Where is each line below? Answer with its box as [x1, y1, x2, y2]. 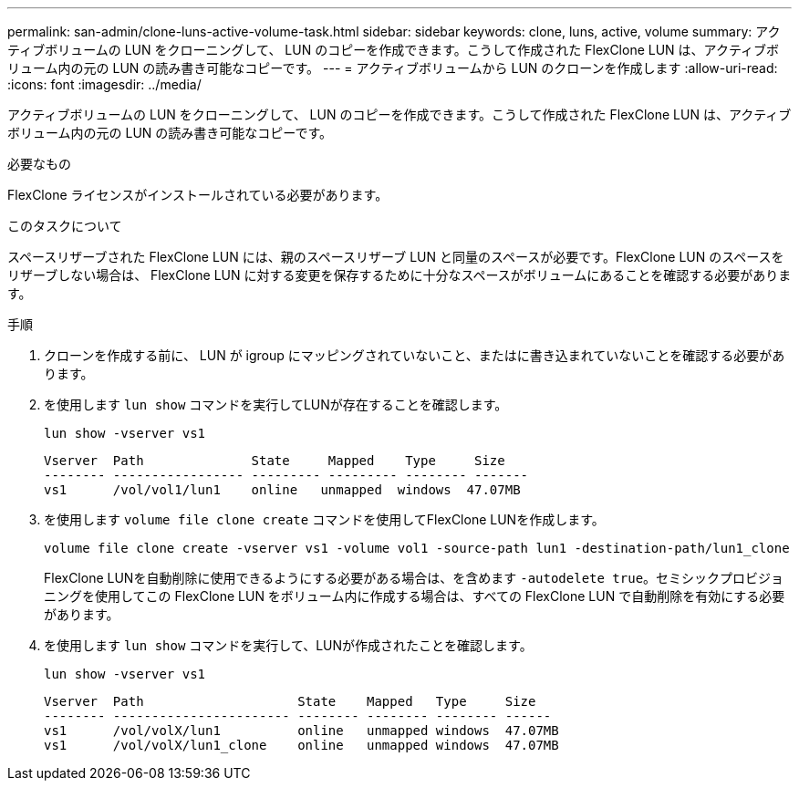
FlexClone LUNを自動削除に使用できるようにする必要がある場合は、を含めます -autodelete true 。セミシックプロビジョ [44, 570, 784, 586]
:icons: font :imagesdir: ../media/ [7, 77, 202, 92]
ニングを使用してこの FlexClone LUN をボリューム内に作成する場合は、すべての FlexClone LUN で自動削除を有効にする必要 [44, 588, 785, 604]
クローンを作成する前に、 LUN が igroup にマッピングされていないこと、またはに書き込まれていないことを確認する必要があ [44, 347, 785, 363]
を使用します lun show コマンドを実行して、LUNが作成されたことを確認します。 [44, 638, 533, 653]
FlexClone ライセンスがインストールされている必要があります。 [7, 187, 389, 202]
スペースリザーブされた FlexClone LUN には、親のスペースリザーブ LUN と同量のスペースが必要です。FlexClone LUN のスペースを [7, 249, 784, 264]
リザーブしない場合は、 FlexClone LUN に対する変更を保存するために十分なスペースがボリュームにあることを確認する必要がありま [7, 267, 792, 283]
